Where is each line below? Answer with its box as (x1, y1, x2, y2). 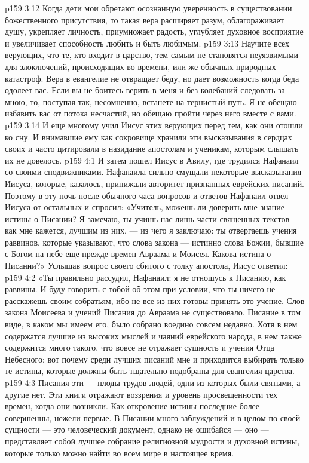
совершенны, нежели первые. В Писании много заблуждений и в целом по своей (5, 411, 301, 424)
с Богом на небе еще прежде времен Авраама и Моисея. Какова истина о (5, 247, 271, 260)
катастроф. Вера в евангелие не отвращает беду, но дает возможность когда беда (5, 72, 299, 84)
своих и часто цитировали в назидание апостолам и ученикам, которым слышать (5, 142, 299, 155)
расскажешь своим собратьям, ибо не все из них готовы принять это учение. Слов (5, 294, 305, 306)
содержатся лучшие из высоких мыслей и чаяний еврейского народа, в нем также (5, 329, 302, 342)
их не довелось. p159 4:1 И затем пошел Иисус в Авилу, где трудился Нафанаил (5, 154, 299, 166)
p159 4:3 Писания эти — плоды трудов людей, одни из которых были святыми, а (5, 376, 301, 388)
